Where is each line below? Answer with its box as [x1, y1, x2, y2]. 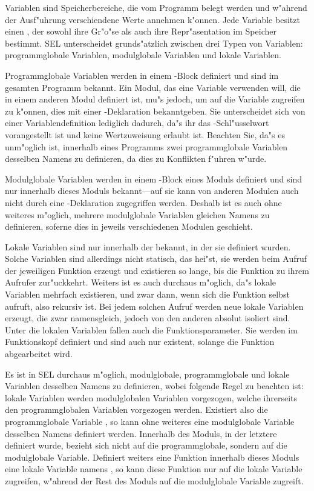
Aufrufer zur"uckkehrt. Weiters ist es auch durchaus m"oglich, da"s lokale [5, 276, 276, 289]
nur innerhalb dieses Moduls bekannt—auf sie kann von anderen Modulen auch [5, 184, 299, 197]
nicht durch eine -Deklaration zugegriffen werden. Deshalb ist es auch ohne [5, 196, 282, 209]
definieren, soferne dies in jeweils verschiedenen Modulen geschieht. [5, 220, 253, 233]
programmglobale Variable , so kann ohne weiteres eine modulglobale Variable [5, 415, 295, 427]
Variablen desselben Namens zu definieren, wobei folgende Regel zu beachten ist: [5, 379, 304, 392]
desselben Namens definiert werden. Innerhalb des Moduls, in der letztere [5, 427, 277, 439]
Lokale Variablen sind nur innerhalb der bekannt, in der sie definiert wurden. [5, 240, 291, 253]
